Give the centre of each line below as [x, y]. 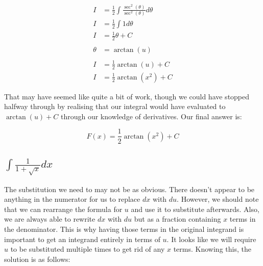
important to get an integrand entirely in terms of [82, 239]
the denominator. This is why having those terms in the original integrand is [124, 229]
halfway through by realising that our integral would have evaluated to [115, 106]
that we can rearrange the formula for [63, 209]
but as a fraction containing [177, 219]
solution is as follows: [37, 259]
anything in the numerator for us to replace [72, 199]
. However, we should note [218, 199]
